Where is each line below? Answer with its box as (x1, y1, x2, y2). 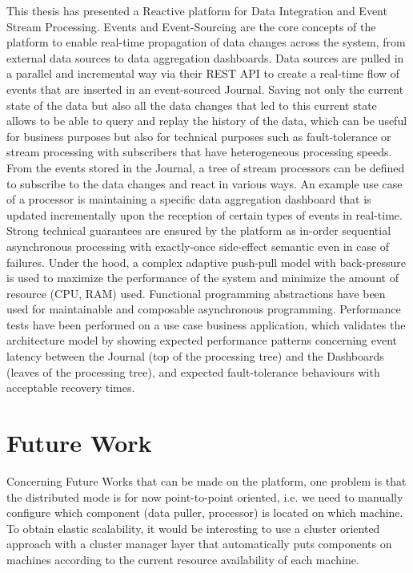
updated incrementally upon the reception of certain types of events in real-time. (6, 206, 403, 223)
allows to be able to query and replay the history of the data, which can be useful (6, 112, 407, 129)
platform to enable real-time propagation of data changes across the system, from (6, 34, 406, 50)
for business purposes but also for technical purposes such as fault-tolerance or (6, 127, 391, 144)
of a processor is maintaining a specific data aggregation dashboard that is (6, 191, 371, 208)
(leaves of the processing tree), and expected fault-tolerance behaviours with (6, 363, 380, 380)
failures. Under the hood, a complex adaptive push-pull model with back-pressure (6, 253, 407, 270)
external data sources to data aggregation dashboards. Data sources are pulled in (6, 49, 404, 66)
